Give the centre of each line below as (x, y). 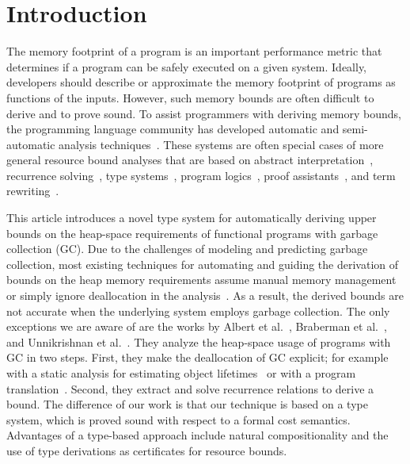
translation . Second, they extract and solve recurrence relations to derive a (190, 388)
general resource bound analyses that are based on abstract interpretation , (190, 160)
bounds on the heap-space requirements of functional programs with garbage (192, 233)
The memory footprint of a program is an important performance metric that (194, 51)
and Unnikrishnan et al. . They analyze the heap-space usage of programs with (199, 341)
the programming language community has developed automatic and (173, 129)
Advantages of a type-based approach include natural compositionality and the (197, 435)
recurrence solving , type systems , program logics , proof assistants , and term (201, 175)
